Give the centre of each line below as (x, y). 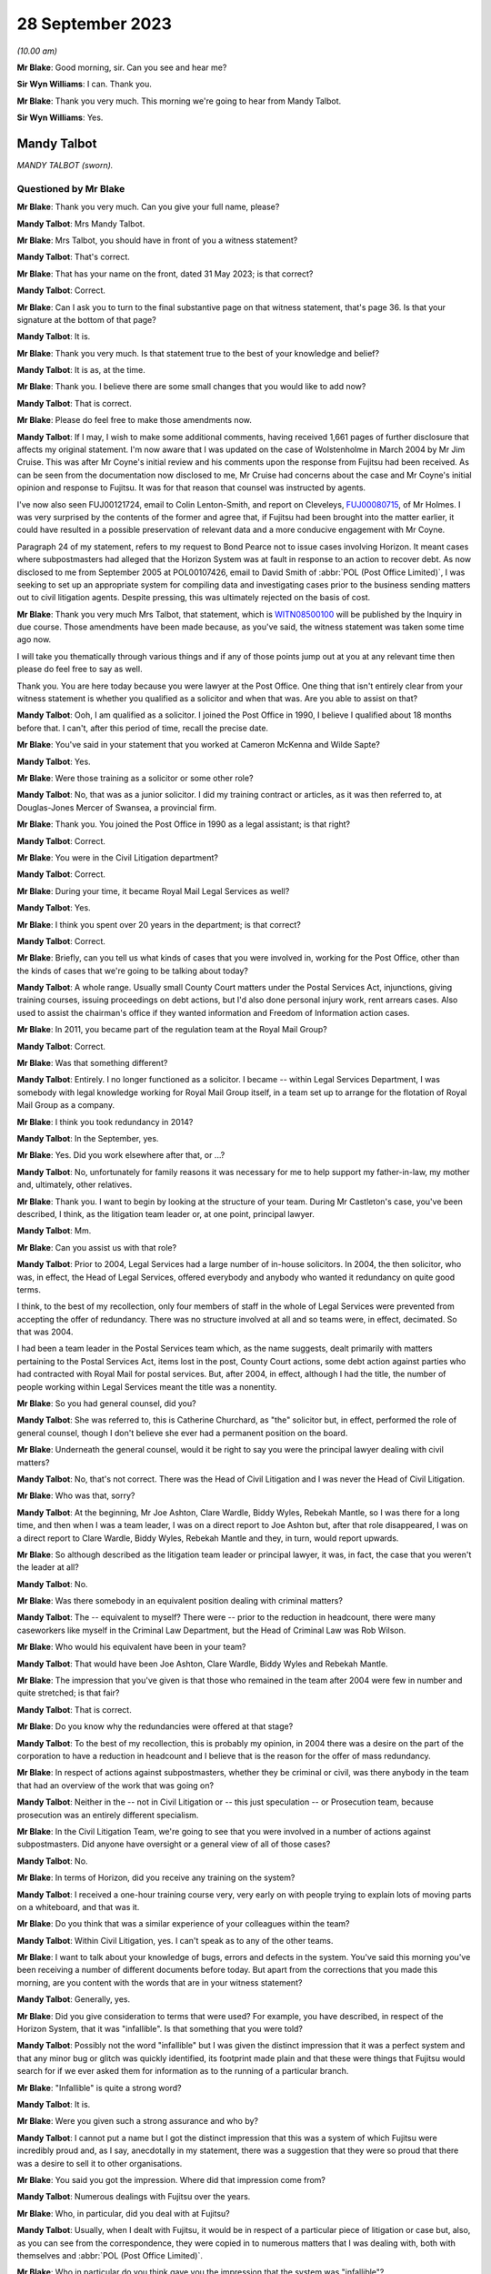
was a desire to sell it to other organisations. (100, 2163)
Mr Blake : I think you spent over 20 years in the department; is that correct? (159, 924)
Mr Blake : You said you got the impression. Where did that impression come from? (171, 2179)
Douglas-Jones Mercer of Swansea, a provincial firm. (117, 807)
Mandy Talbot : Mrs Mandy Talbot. (81, 224)
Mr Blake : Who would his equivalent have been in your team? (131, 1647)
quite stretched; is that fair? (68, 1693)
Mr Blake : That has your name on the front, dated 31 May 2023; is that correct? (165, 274)
